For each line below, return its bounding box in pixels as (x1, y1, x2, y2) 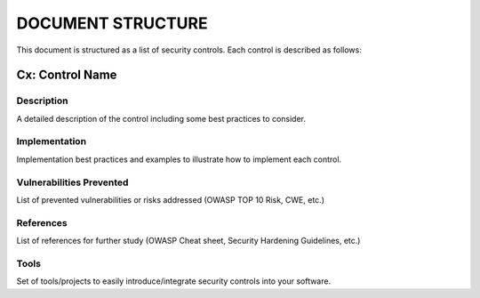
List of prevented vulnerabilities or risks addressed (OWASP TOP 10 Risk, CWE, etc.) (16, 194, 324, 205)
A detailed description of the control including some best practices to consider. (16, 113, 307, 124)
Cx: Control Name (16, 68, 117, 83)
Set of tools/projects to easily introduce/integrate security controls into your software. (16, 276, 332, 286)
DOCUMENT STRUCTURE (16, 13, 208, 33)
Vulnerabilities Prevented (16, 176, 129, 189)
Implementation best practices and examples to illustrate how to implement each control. (16, 154, 342, 165)
